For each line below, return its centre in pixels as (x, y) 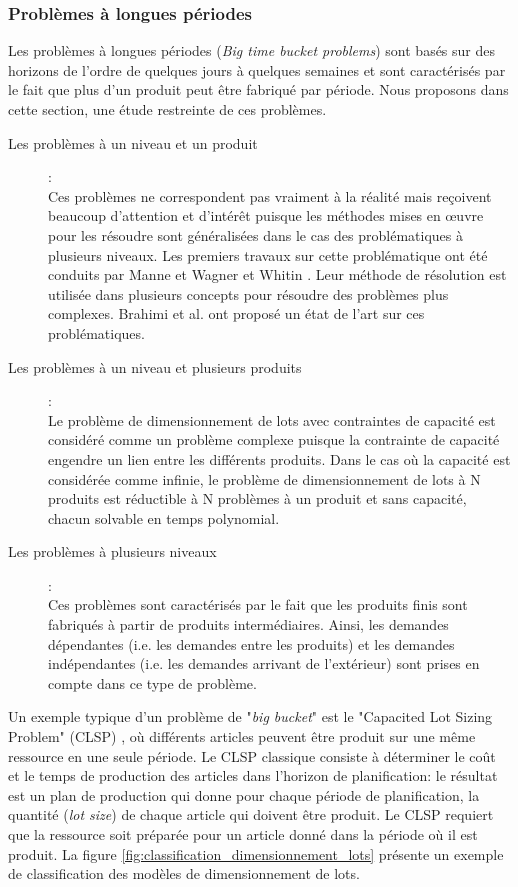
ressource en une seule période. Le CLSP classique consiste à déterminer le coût (252, 755)
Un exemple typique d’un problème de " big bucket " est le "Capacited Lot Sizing (250, 716)
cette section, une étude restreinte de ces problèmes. (167, 109)
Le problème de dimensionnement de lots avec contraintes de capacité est (272, 419)
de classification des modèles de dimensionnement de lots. (184, 873)
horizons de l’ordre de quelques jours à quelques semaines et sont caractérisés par (257, 69)
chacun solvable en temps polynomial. (164, 517)
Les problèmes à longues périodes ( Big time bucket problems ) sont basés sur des (252, 50)
